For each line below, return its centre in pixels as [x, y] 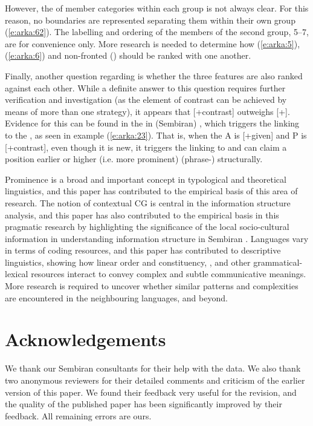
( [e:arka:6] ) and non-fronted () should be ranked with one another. [128, 55]
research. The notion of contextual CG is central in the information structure [148, 202]
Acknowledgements [86, 339]
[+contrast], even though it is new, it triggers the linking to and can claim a [146, 147]
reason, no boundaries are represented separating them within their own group [150, 20]
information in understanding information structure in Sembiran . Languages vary [157, 238]
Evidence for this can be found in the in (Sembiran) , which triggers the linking [152, 123]
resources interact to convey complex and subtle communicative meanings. [169, 274]
